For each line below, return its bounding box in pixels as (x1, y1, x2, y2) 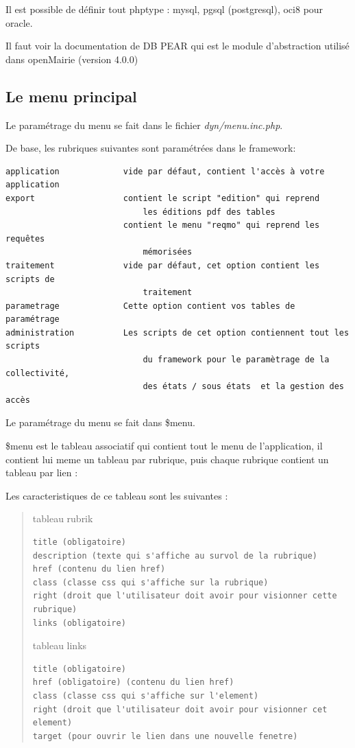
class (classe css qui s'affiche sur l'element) (32, 690, 259, 701)
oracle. (5, 15, 33, 30)
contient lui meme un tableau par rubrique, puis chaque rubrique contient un (5, 452, 329, 466)
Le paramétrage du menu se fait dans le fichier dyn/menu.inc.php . (5, 117, 283, 132)
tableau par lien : (5, 465, 78, 480)
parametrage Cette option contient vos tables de (5, 301, 295, 311)
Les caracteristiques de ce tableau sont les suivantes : (5, 488, 228, 502)
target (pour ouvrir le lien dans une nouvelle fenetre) (32, 731, 298, 741)
